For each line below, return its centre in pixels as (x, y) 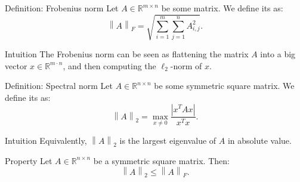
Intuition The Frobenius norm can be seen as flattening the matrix (127, 54)
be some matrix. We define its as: (222, 8)
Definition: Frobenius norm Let (62, 8)
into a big (278, 54)
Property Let (29, 160)
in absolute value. (259, 141)
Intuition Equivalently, (46, 141)
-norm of (186, 65)
